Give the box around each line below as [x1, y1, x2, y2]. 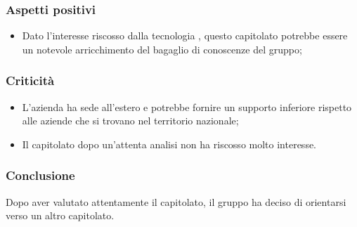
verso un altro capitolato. [6, 208, 115, 223]
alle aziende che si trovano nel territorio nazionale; [22, 113, 239, 128]
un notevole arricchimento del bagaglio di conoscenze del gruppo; [22, 41, 302, 56]
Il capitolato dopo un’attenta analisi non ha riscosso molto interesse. [22, 136, 317, 151]
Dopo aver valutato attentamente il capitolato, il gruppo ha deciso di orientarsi [6, 194, 346, 209]
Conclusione [6, 167, 75, 184]
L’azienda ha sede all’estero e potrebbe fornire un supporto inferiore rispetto [22, 99, 352, 114]
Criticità [6, 72, 55, 89]
